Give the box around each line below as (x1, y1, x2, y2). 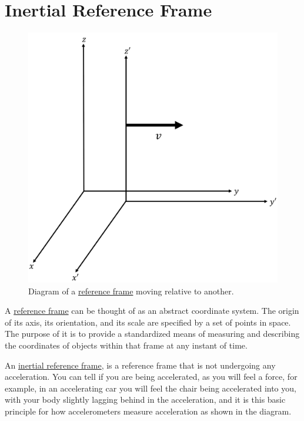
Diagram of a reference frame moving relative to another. (28, 284, 234, 297)
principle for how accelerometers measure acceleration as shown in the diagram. (5, 405, 292, 417)
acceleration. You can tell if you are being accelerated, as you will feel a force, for (5, 370, 298, 383)
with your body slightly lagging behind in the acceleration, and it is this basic (5, 393, 286, 406)
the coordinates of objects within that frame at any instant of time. (5, 339, 248, 351)
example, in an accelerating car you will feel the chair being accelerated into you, (5, 382, 296, 394)
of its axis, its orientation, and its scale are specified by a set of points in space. (5, 316, 291, 328)
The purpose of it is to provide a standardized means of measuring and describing (5, 327, 300, 340)
